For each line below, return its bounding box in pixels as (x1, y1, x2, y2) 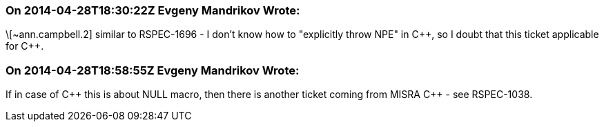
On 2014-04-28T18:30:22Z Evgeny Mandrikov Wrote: (6, 3, 300, 17)
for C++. (6, 40, 44, 52)
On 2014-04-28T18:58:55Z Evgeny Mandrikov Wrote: (6, 63, 300, 77)
